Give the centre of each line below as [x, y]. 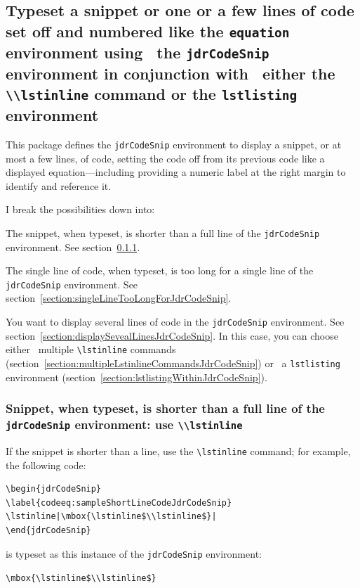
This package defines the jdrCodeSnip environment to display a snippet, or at [174, 144]
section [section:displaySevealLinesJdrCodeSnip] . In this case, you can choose [172, 335]
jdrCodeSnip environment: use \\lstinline [124, 424]
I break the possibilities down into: [80, 209]
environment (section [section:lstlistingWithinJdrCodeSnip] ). [136, 377]
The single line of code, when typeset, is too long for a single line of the [160, 270]
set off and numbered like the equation [148, 31]
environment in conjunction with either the [171, 73]
